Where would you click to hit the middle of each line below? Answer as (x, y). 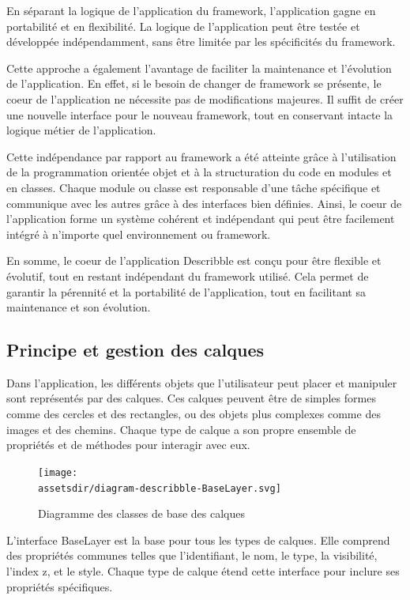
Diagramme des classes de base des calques (142, 513)
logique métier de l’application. (81, 130)
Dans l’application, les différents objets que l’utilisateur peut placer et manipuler (202, 382)
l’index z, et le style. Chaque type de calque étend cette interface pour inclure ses (203, 570)
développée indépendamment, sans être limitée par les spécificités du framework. (201, 42)
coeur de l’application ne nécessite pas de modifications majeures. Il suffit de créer (205, 98)
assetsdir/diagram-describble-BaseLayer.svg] (160, 488)
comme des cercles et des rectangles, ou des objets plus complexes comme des (194, 414)
